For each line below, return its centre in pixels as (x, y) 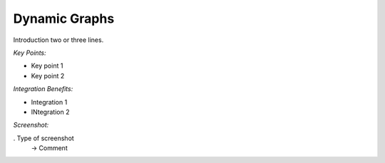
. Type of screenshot (43, 138)
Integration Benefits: (43, 89)
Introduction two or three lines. (58, 40)
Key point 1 (47, 66)
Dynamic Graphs (64, 19)
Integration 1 (49, 102)
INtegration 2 (50, 112)
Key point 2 (48, 75)
